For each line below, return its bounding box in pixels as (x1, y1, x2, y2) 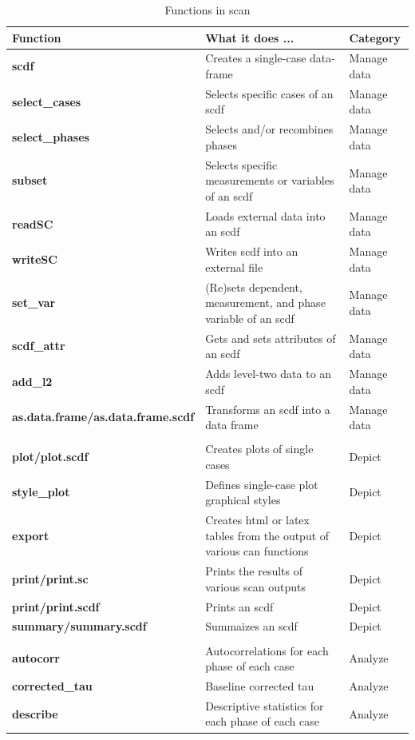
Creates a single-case (205, 50, 306, 66)
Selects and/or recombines (205, 121, 334, 137)
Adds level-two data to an (205, 365, 332, 382)
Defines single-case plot (205, 475, 318, 492)
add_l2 (12, 372, 53, 389)
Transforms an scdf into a (205, 400, 330, 417)
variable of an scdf (205, 309, 294, 326)
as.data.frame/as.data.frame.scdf (12, 408, 195, 425)
